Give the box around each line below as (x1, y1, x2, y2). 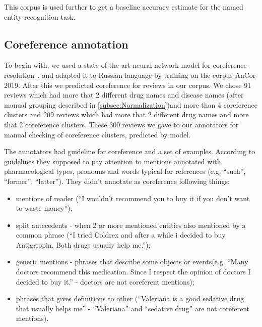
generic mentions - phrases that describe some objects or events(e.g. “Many (16, 256, 248, 267)
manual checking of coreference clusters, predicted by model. (4, 129, 191, 139)
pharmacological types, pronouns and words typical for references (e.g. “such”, (4, 166, 246, 176)
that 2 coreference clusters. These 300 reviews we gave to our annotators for (4, 119, 239, 129)
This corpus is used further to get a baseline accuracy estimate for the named (4, 2, 243, 12)
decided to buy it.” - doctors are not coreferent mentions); (16, 276, 194, 287)
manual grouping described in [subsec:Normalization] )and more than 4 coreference (4, 99, 257, 110)
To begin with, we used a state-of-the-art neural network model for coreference (4, 60, 247, 70)
